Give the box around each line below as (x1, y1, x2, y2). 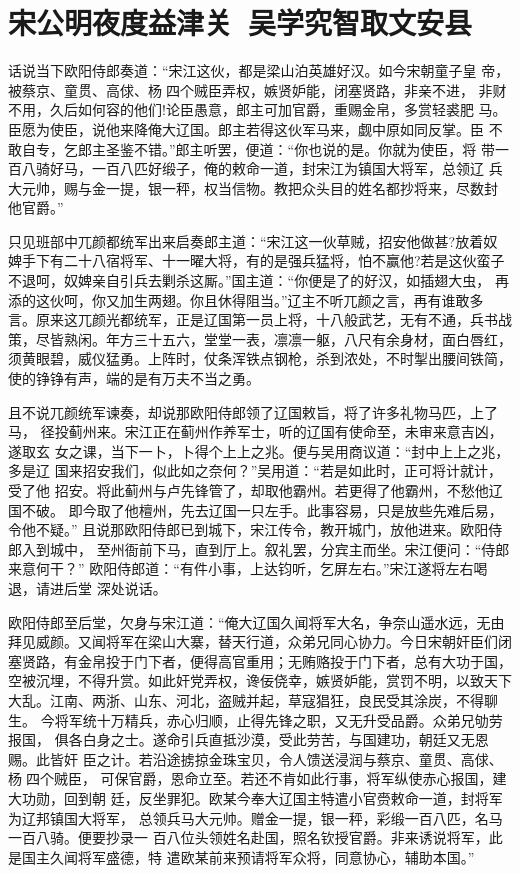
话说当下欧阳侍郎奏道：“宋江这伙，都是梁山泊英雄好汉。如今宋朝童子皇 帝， (8, 60, 510, 81)
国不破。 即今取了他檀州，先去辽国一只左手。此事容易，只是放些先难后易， (8, 499, 503, 520)
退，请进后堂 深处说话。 (8, 577, 167, 598)
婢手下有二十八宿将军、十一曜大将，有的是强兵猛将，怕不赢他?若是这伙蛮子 (8, 250, 505, 271)
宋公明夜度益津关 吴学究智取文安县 (8, 2, 473, 43)
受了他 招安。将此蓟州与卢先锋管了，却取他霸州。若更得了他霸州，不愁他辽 (8, 480, 503, 500)
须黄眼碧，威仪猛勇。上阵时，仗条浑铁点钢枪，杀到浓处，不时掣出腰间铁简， (8, 348, 512, 369)
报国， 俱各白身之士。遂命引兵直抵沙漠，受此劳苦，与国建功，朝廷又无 (8, 729, 475, 750)
